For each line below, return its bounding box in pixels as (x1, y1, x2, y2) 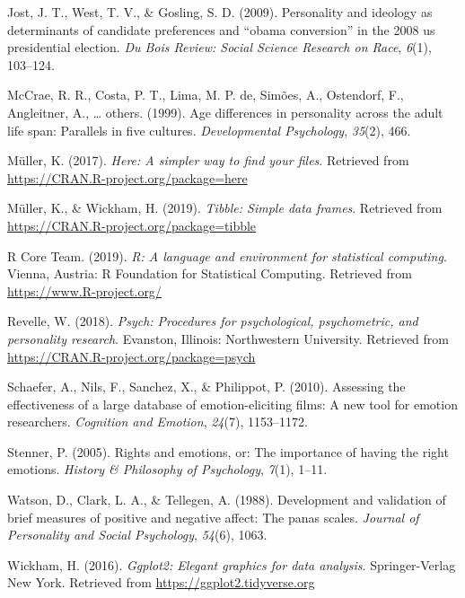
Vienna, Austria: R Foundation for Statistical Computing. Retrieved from (7, 264, 412, 283)
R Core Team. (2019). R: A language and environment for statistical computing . (7, 246, 447, 265)
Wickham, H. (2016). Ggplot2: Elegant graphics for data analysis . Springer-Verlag (7, 555, 456, 574)
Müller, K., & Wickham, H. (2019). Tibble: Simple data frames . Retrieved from (7, 198, 443, 217)
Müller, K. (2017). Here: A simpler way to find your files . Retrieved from (7, 151, 409, 170)
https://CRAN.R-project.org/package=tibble (7, 215, 257, 234)
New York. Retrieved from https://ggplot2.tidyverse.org (7, 573, 315, 592)
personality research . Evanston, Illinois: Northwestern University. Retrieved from (7, 329, 449, 347)
